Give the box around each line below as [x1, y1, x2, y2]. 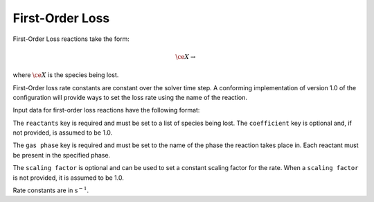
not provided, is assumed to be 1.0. [12, 128, 113, 137]
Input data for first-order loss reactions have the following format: [12, 106, 200, 115]
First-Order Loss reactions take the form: [12, 35, 130, 43]
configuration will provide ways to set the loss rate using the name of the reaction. [12, 93, 247, 101]
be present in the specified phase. [12, 151, 111, 159]
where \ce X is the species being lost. [12, 71, 119, 79]
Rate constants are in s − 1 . [12, 185, 89, 194]
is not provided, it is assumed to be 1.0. [12, 174, 124, 182]
